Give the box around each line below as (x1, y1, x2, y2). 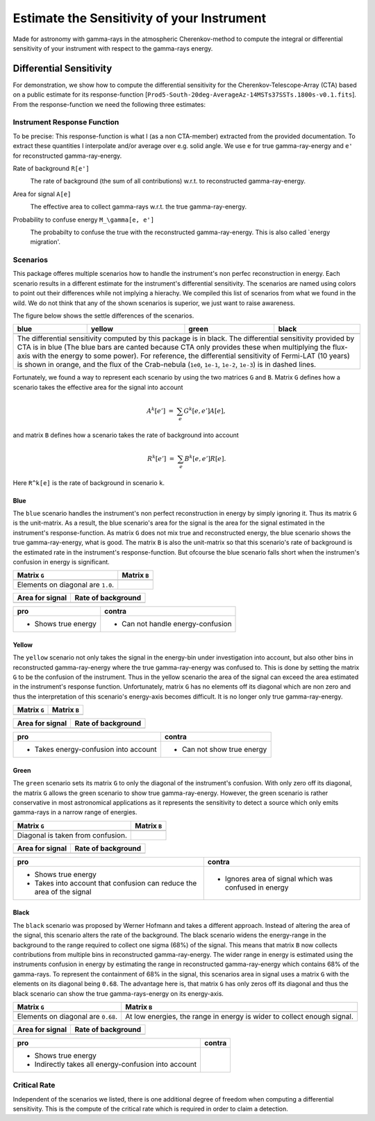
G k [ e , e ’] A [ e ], (183, 406, 226, 415)
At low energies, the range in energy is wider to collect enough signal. (125, 1011, 354, 1021)
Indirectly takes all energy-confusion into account (34, 1059, 197, 1069)
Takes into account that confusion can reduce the (34, 878, 197, 887)
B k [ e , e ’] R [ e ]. (184, 454, 226, 462)
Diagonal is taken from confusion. (17, 830, 128, 840)
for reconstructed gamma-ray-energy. (12, 152, 122, 160)
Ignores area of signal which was (224, 874, 333, 883)
